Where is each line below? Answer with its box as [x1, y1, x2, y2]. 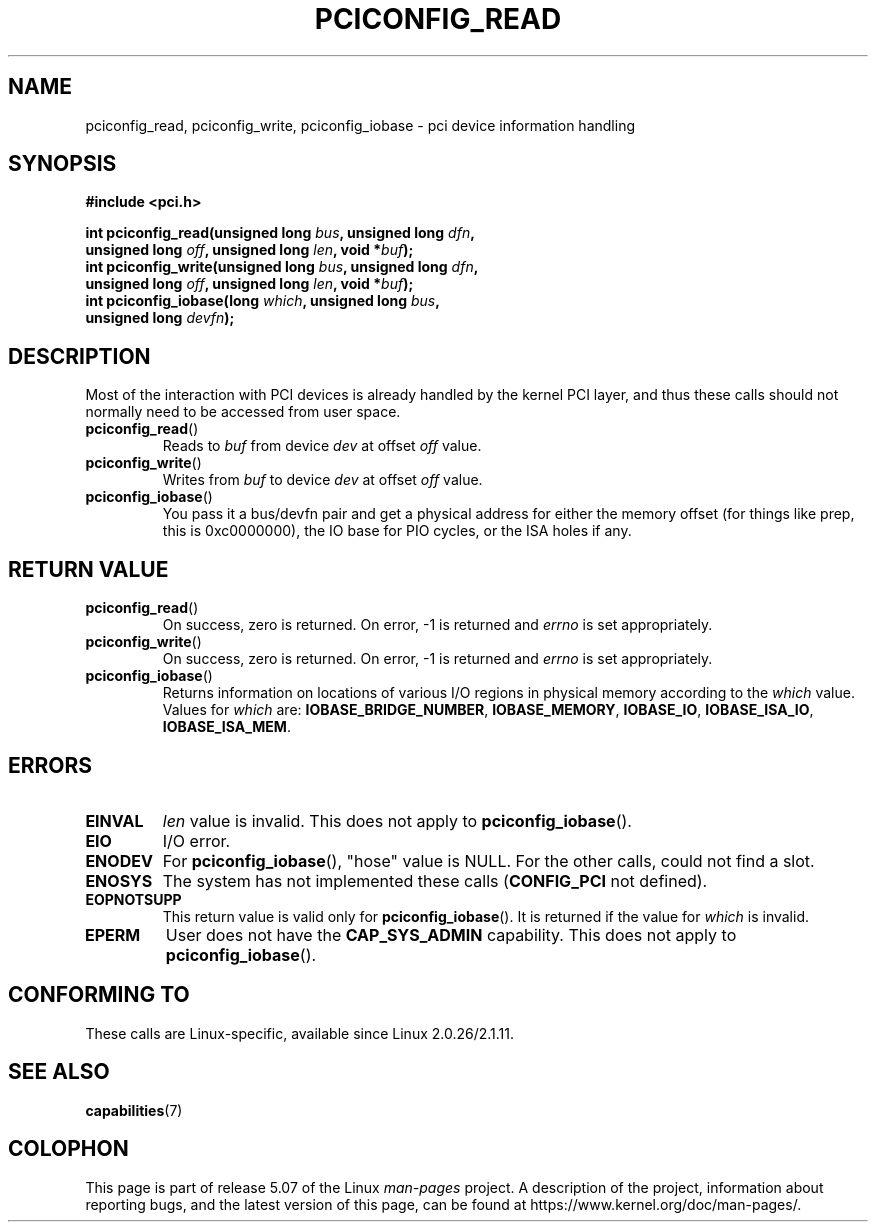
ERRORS [8, 752, 93, 778]
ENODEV [85, 850, 153, 871]
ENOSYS [85, 870, 153, 891]
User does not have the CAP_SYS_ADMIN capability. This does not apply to [165, 924, 737, 945]
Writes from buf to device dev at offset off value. [162, 471, 483, 489]
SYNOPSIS [8, 151, 117, 177]
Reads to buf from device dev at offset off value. [162, 437, 482, 455]
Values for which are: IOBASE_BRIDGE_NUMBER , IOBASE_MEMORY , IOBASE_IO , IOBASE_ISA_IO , [162, 701, 814, 719]
